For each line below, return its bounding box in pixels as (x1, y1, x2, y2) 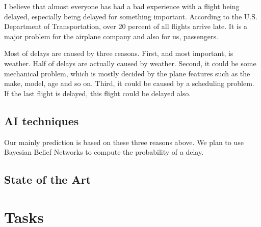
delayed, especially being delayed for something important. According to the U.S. (4, 11, 257, 21)
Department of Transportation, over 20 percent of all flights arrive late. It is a (4, 21, 248, 32)
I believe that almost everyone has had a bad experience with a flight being (4, 1, 240, 11)
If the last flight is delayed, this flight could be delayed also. (4, 88, 191, 98)
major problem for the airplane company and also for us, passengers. (4, 31, 218, 41)
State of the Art (4, 172, 91, 187)
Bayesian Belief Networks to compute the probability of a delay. (4, 147, 204, 157)
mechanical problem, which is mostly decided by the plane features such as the (4, 68, 250, 78)
